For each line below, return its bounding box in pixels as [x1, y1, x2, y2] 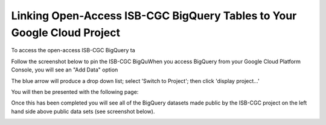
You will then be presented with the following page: [11, 88, 139, 96]
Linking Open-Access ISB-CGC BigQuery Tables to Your [11, 9, 297, 22]
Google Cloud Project [11, 26, 121, 39]
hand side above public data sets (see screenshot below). [11, 108, 155, 115]
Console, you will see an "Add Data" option [11, 66, 118, 73]
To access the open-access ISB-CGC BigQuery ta [11, 47, 135, 54]
